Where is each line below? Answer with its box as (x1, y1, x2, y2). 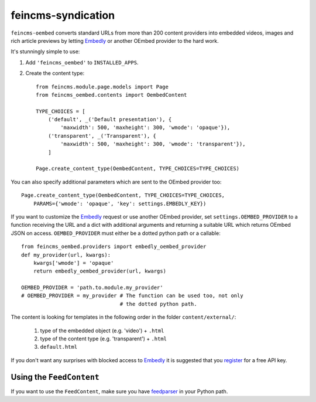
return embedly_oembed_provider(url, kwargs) (33, 268, 167, 275)
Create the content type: (25, 70, 85, 77)
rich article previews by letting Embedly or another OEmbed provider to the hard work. (11, 37, 219, 44)
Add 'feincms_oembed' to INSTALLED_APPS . (25, 59, 139, 66)
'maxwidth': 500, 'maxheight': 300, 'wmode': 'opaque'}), (60, 124, 231, 131)
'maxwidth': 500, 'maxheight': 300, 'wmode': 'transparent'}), (60, 141, 246, 148)
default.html (40, 343, 78, 350)
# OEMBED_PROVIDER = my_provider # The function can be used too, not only (21, 292, 243, 299)
